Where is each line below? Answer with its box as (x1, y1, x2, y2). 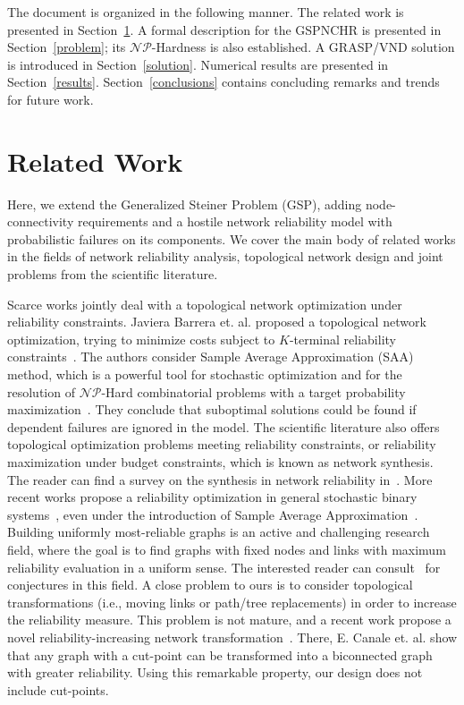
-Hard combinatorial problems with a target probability (101, 382, 406, 401)
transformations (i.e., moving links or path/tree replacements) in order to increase (7, 592, 457, 611)
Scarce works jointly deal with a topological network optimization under (7, 294, 402, 313)
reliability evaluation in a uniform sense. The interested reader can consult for (7, 557, 441, 576)
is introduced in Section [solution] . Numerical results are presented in (7, 55, 389, 73)
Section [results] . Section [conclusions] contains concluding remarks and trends (7, 72, 440, 91)
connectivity (7, 212, 74, 231)
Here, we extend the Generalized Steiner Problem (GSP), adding (7, 194, 362, 213)
